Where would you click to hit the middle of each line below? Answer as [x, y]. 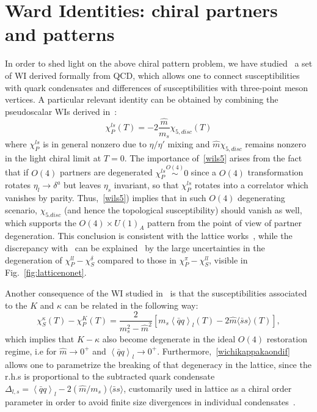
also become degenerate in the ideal [169, 339]
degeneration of [34, 259]
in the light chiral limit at [53, 157]
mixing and [189, 144]
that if [17, 172]
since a [204, 172]
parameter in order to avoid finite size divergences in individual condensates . [150, 401]
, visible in [228, 259]
